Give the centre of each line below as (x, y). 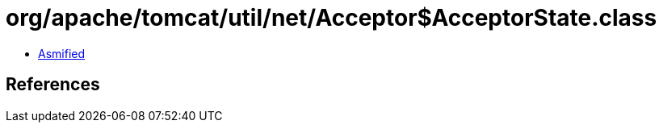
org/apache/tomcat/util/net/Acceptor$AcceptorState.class (331, 18)
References (53, 85)
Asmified (62, 53)
